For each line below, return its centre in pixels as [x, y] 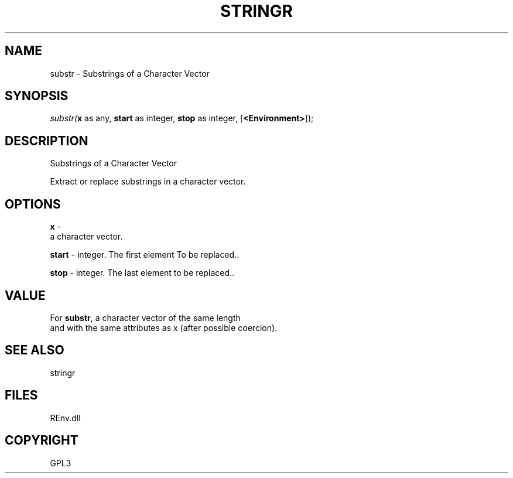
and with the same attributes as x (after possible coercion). [164, 327]
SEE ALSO [35, 350]
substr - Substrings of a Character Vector [130, 73]
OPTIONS [33, 204]
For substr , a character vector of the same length [145, 317]
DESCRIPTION [47, 141]
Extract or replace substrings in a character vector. [148, 182]
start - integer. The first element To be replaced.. [145, 255]
